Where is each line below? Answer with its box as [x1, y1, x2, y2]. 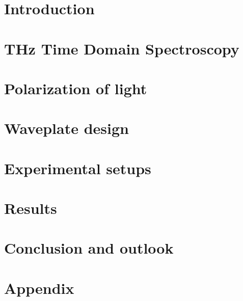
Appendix [4, 277, 74, 298]
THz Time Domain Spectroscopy [4, 38, 239, 59]
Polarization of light [4, 77, 147, 98]
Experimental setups [4, 157, 151, 178]
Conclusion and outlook [4, 237, 174, 258]
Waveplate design [4, 118, 129, 139]
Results [4, 198, 57, 218]
